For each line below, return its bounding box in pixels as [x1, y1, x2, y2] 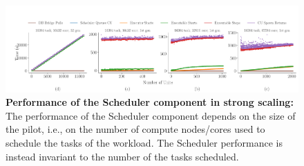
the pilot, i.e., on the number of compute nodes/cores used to [6, 122, 265, 136]
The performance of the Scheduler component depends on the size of [6, 108, 296, 122]
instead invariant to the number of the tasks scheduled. [6, 149, 239, 163]
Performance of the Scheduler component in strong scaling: [6, 95, 294, 109]
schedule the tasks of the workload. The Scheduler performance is [6, 135, 283, 149]
